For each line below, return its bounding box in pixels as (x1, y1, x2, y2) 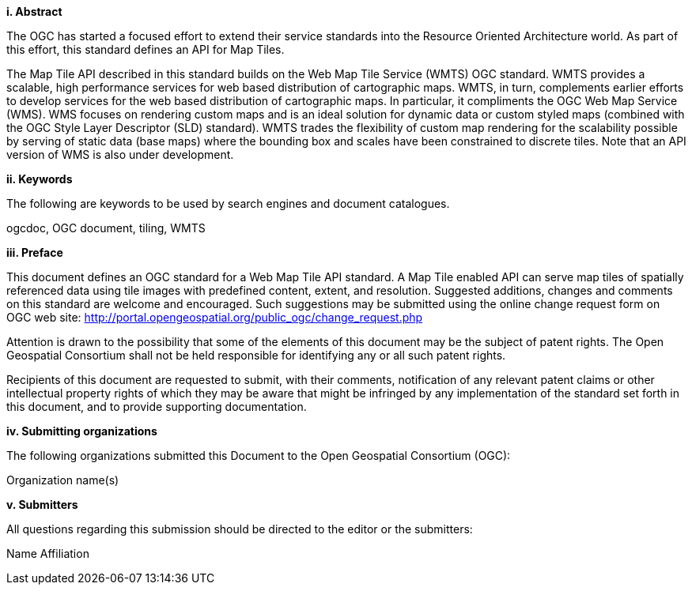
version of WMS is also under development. (6, 148, 234, 161)
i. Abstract (6, 5, 62, 18)
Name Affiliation (6, 547, 89, 560)
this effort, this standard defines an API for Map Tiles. (6, 43, 285, 56)
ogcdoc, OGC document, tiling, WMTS (6, 221, 206, 235)
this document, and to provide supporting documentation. (6, 400, 307, 413)
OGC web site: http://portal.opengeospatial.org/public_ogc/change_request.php (6, 311, 423, 324)
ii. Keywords (6, 172, 73, 186)
